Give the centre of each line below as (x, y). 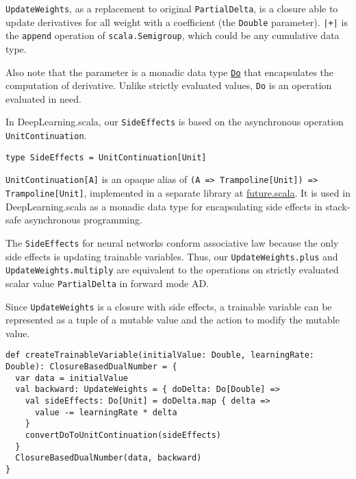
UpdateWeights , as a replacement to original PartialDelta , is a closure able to (172, 8)
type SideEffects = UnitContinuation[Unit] (106, 157)
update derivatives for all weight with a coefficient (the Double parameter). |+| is (177, 22)
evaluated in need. (43, 98)
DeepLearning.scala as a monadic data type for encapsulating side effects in (164, 206)
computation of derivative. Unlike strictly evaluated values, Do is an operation (169, 85)
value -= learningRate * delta (106, 412)
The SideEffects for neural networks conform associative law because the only (172, 242)
